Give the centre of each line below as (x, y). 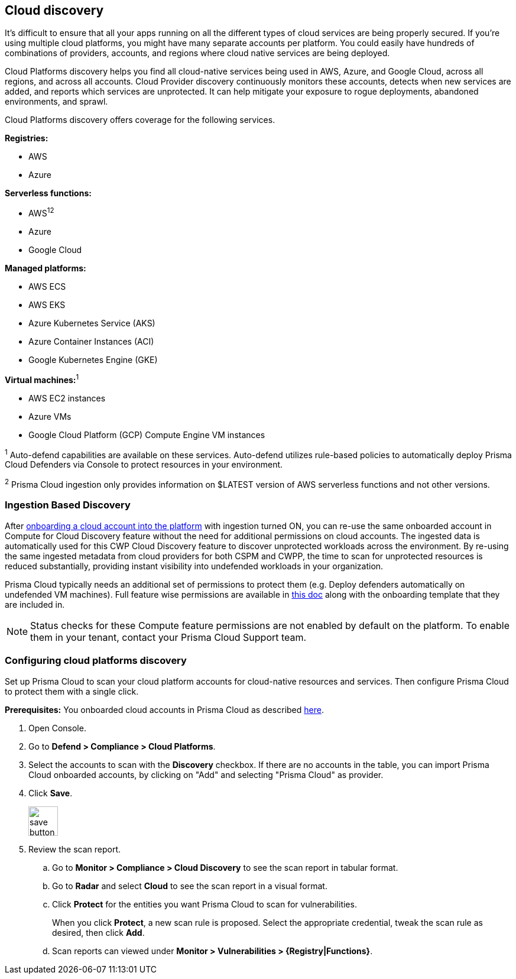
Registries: (27, 138)
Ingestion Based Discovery (68, 505)
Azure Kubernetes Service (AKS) (92, 323)
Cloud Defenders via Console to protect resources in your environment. (144, 465)
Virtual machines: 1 (42, 379)
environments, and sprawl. (56, 102)
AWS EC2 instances (67, 398)
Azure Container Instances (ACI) (91, 342)
